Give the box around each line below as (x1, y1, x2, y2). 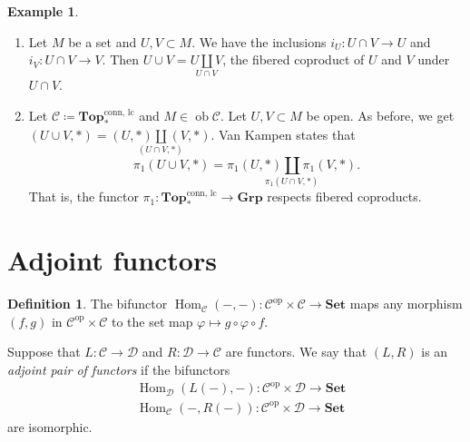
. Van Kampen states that (211, 124, 356, 143)
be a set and (68, 32, 137, 51)
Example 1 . (7, 2, 79, 20)
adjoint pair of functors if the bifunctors (7, 359, 230, 378)
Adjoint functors (7, 241, 217, 279)
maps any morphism (349, 294, 463, 313)
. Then (102, 50, 140, 69)
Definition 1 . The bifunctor (7, 294, 168, 313)
